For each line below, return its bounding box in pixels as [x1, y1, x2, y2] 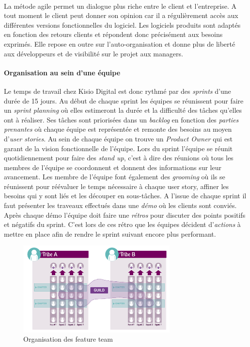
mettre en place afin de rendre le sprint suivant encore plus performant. [4, 228, 216, 239]
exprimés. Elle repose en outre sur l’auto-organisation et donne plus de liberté [4, 38, 235, 49]
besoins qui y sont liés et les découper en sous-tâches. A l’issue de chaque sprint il [4, 191, 247, 201]
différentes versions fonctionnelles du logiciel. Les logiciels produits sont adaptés [4, 19, 241, 30]
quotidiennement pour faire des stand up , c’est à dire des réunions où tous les [4, 153, 234, 163]
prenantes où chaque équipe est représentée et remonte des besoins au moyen [4, 124, 232, 134]
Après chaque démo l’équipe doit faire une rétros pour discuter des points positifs [4, 209, 246, 220]
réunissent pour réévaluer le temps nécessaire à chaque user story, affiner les [4, 181, 229, 191]
